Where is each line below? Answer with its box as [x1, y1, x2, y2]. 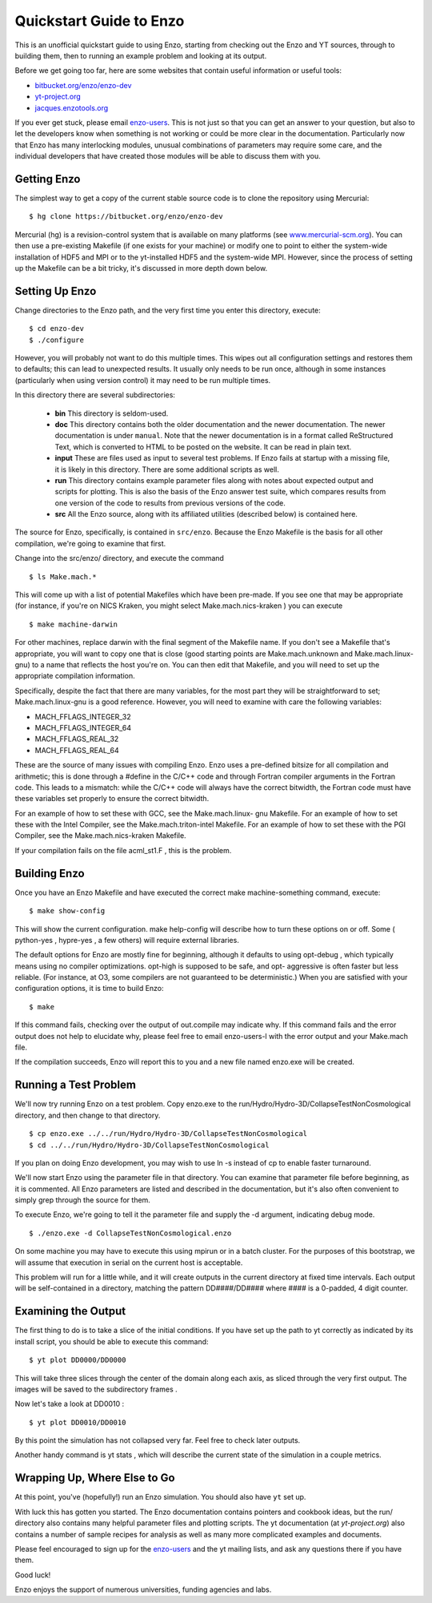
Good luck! [14, 1570, 51, 1580]
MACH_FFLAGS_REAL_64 [34, 745, 119, 755]
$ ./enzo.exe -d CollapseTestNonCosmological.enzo [29, 1228, 232, 1238]
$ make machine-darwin [29, 619, 118, 629]
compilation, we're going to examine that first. [14, 538, 166, 548]
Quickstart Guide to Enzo [14, 12, 185, 30]
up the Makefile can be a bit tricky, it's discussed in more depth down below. [14, 263, 268, 272]
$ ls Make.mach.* [29, 572, 97, 581]
